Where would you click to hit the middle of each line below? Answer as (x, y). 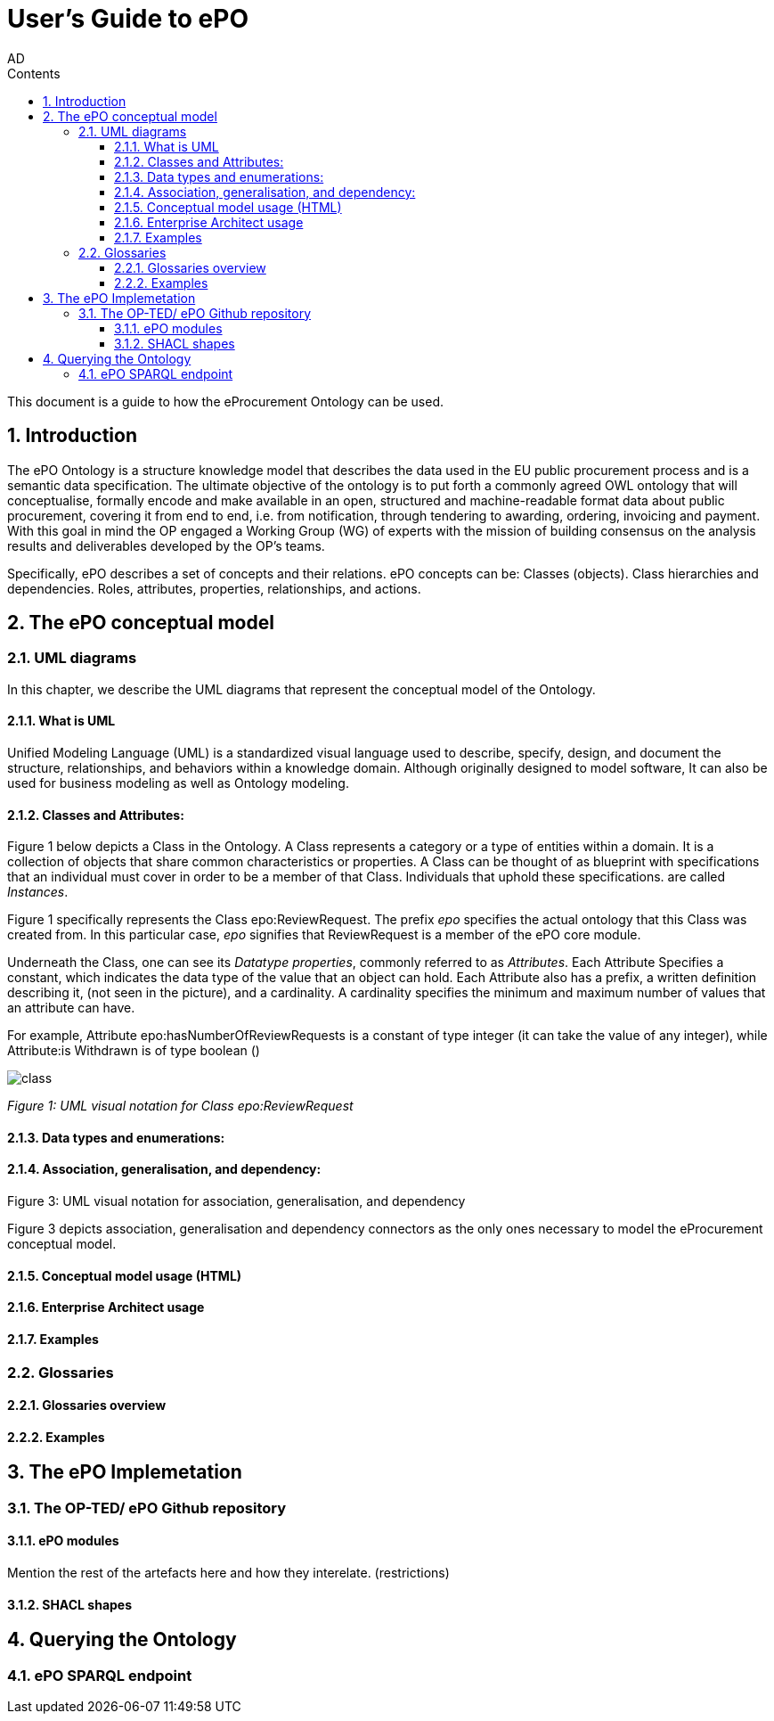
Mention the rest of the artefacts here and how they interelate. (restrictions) (228, 1572)
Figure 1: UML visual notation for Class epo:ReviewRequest (180, 1106)
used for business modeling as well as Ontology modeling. (178, 783)
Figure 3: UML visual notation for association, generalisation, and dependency (236, 1201)
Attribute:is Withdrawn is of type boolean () (134, 1051)
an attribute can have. (71, 1008)
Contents (34, 73)
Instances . (38, 892)
